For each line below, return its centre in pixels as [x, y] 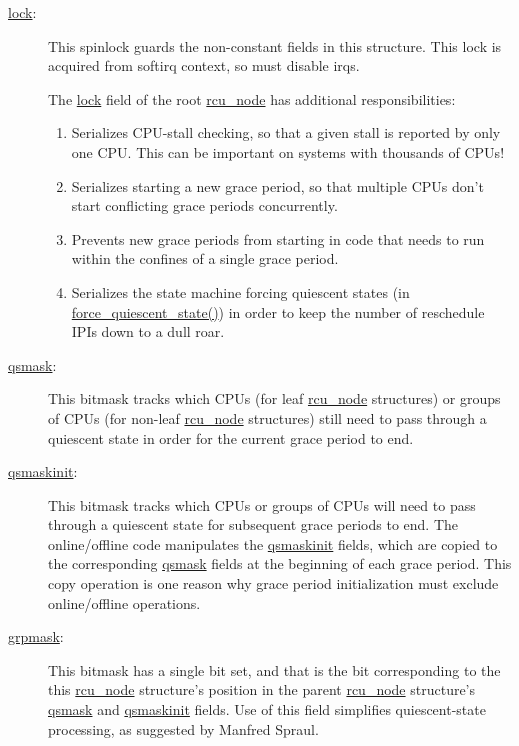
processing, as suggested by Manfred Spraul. [183, 728]
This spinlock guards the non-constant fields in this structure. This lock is [275, 45]
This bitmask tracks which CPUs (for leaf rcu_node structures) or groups [274, 398]
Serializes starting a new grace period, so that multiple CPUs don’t [277, 185]
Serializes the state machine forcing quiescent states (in [240, 291]
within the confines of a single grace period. [205, 258]
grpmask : [36, 636]
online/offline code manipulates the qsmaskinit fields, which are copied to [273, 543]
